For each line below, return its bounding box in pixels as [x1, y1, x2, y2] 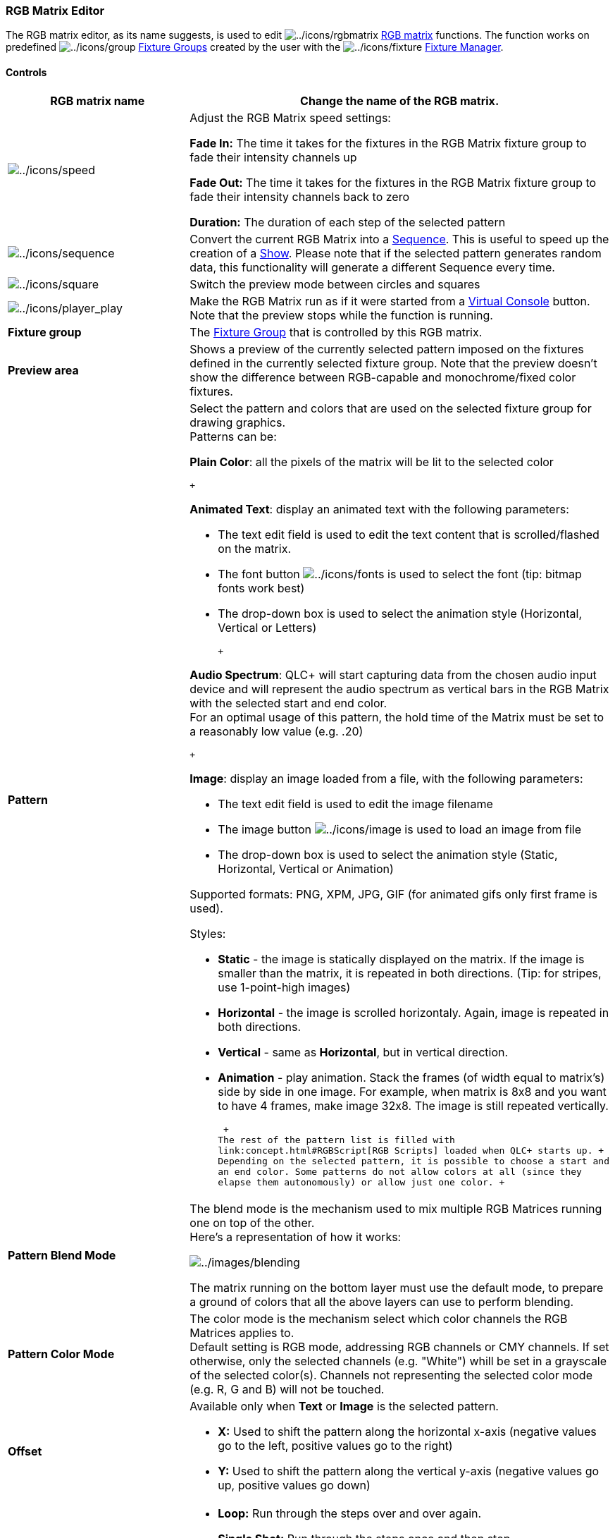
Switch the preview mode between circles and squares [190, 276, 480, 291]
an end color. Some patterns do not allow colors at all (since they [218, 1166, 582, 1177]
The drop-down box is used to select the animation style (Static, [218, 847, 558, 862]
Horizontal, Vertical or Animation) [218, 861, 394, 876]
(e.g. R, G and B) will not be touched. [190, 1381, 385, 1396]
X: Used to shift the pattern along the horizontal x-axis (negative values [218, 1424, 597, 1439]
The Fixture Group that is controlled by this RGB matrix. [190, 324, 483, 339]
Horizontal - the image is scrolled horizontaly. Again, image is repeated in [218, 1005, 609, 1020]
